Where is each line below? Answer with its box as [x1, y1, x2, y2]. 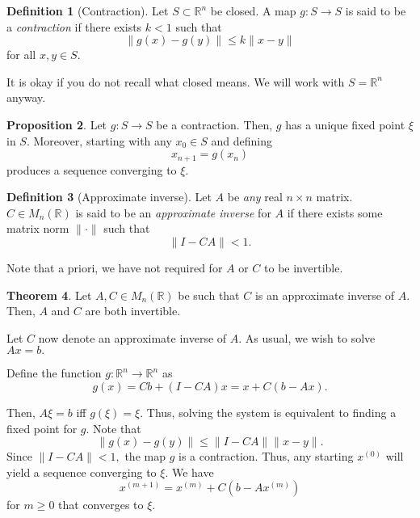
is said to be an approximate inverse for [75, 204, 271, 221]
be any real [227, 188, 283, 205]
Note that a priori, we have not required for [6, 259, 223, 276]
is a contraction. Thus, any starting [178, 448, 354, 465]
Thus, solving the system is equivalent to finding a [146, 403, 397, 420]
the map [124, 448, 166, 465]
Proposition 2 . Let [6, 116, 107, 133]
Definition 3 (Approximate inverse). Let [6, 188, 212, 205]
